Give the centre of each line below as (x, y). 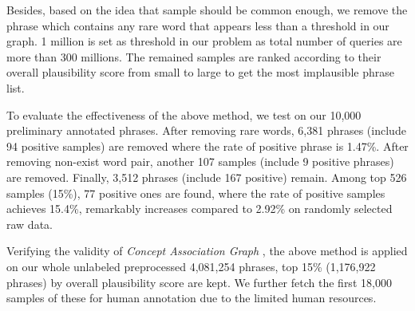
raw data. (30, 224)
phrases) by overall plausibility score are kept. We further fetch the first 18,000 (199, 282)
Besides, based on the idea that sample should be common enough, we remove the (207, 10)
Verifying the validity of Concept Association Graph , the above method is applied (207, 251)
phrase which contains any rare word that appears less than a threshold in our (198, 25)
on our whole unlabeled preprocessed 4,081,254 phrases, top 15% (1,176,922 (191, 266)
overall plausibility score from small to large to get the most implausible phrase (200, 72)
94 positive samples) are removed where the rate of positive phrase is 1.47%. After (207, 146)
